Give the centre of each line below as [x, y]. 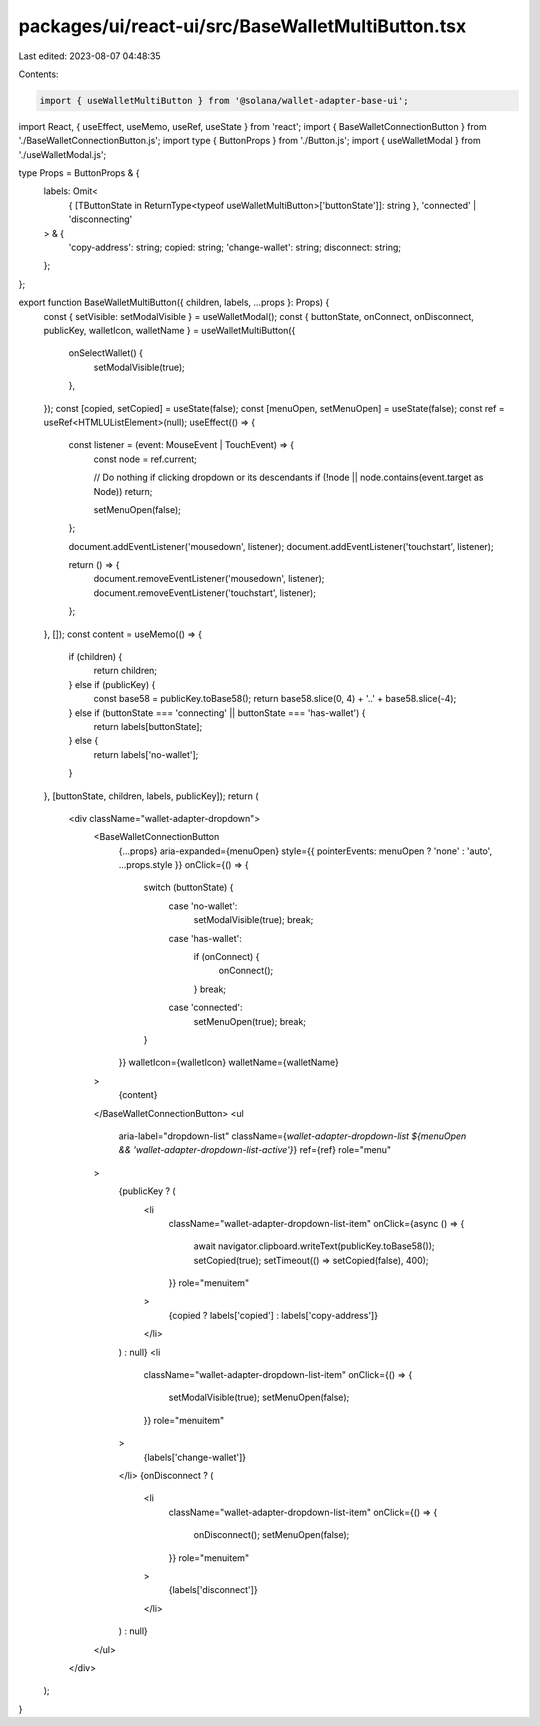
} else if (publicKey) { [112, 684]
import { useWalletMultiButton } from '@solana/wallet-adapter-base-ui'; [224, 100]
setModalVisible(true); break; [253, 920]
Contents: [38, 74]
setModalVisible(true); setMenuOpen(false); [259, 1397]
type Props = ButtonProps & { [79, 173]
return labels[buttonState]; [148, 726]
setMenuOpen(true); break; [250, 1021]
